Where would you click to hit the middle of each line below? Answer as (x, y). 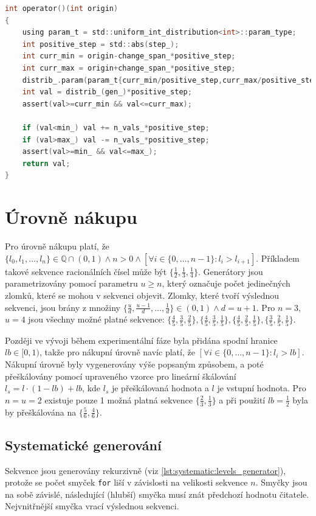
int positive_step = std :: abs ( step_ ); (101, 44)
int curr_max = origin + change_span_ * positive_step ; (129, 68)
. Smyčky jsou (281, 482)
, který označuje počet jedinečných (226, 283)
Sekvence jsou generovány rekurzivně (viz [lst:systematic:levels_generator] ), (146, 470)
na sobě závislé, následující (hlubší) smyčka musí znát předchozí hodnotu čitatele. (157, 494)
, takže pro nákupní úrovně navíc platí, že (117, 352)
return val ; (46, 163)
